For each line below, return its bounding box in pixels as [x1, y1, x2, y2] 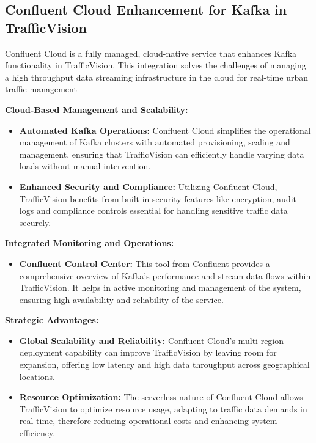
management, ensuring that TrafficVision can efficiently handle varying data [19, 147, 304, 160]
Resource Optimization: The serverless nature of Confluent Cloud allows [19, 390, 303, 403]
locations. [19, 370, 55, 383]
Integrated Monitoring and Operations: [5, 236, 174, 249]
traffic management [5, 82, 77, 95]
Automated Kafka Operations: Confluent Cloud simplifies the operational [19, 123, 311, 136]
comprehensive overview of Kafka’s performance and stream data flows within [19, 269, 311, 282]
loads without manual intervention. [19, 159, 151, 172]
